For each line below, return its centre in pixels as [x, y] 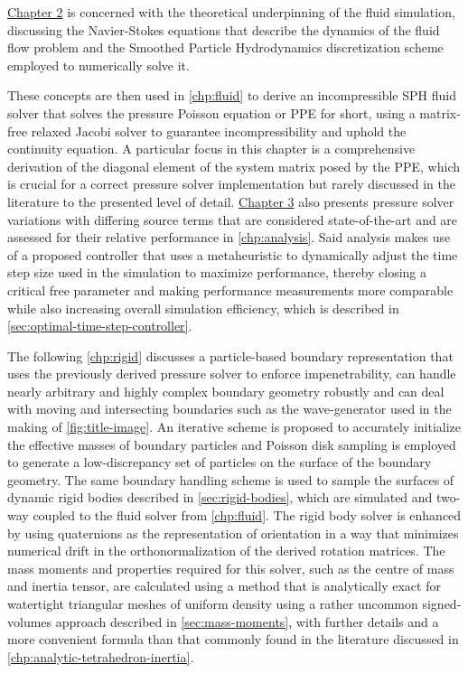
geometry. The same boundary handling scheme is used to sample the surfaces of [231, 479]
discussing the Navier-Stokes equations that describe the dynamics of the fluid [224, 29]
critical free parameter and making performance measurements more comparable [230, 290]
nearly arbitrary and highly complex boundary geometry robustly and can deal [226, 391]
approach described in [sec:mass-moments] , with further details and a [247, 621]
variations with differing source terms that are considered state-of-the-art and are [233, 219]
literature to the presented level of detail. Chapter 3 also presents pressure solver [231, 201]
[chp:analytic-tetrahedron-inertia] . [101, 656]
